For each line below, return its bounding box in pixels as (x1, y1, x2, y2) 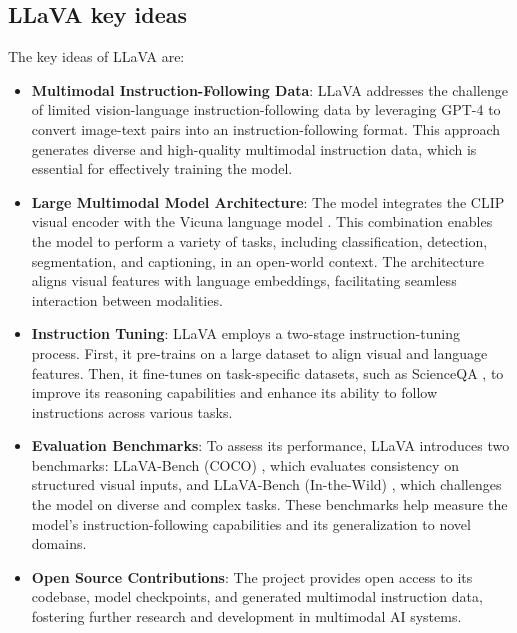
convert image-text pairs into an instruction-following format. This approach (31, 118, 501, 139)
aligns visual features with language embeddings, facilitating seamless (31, 270, 457, 291)
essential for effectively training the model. (31, 158, 293, 179)
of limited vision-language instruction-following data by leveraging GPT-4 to (31, 99, 501, 120)
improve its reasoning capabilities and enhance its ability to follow (31, 382, 438, 403)
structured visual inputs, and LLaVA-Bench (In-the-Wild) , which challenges (31, 474, 502, 495)
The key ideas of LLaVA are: (8, 46, 185, 67)
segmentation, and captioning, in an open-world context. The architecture (31, 250, 484, 271)
